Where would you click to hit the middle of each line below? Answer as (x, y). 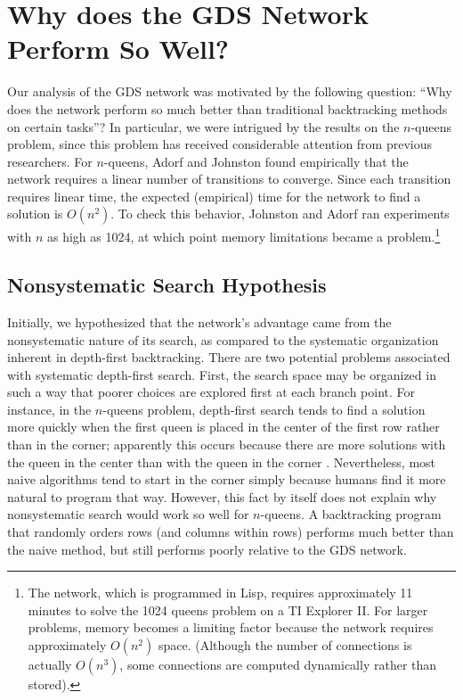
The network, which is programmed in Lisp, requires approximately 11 (220, 593)
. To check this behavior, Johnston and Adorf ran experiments (280, 214)
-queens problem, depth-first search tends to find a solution (264, 409)
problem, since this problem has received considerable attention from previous (220, 144)
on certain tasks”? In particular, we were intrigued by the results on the (203, 126)
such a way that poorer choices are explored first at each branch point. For (211, 392)
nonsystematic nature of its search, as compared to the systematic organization (223, 339)
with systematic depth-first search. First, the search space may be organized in (222, 374)
